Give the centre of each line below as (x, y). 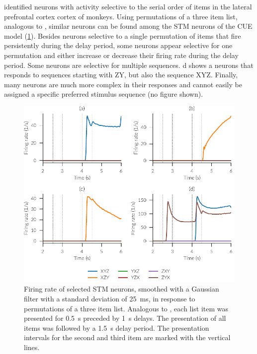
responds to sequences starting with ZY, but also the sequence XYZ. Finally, (121, 75)
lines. (32, 347)
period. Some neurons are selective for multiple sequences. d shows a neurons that (129, 65)
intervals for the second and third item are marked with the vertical (127, 337)
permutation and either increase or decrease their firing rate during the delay (121, 55)
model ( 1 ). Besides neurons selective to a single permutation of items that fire (123, 35)
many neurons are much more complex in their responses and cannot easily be (123, 84)
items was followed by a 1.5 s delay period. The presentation (117, 327)
